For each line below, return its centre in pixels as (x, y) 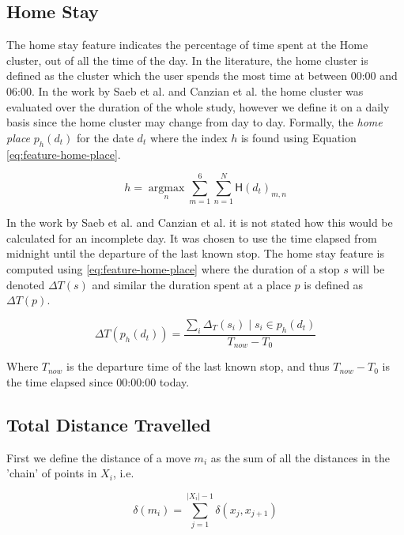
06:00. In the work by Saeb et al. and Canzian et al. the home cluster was (185, 90)
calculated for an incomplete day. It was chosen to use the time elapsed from (192, 237)
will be (368, 269)
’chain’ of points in (52, 473)
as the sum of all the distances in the (300, 457)
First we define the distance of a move (98, 457)
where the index (189, 137)
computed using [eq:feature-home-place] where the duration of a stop (173, 269)
